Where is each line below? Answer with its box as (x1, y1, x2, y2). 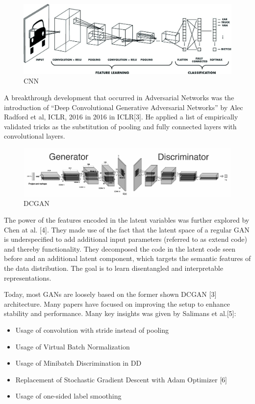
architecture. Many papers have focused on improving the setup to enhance (4, 298, 230, 309)
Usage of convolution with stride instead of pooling (15, 324, 169, 335)
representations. (4, 272, 51, 283)
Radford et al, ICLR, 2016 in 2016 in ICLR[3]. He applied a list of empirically (4, 112, 238, 122)
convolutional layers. (4, 131, 65, 141)
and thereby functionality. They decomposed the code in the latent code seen (4, 243, 235, 254)
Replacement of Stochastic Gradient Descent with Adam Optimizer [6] (15, 374, 227, 384)
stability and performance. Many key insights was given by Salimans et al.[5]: (4, 308, 236, 318)
